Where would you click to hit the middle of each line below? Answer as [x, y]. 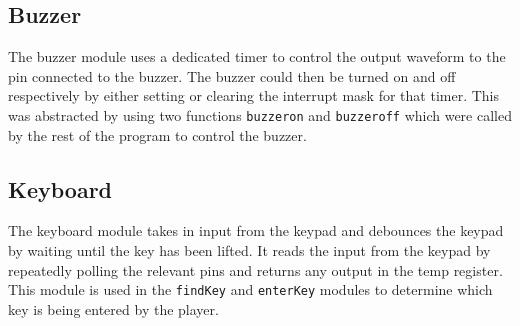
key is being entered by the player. [113, 308]
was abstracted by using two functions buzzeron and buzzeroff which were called [260, 114]
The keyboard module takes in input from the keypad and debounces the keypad [256, 230]
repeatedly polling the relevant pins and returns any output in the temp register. [255, 269]
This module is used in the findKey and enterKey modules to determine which [250, 289]
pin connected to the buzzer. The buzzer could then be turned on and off [232, 75]
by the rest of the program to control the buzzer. [157, 134]
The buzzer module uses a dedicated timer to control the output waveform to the [257, 56]
